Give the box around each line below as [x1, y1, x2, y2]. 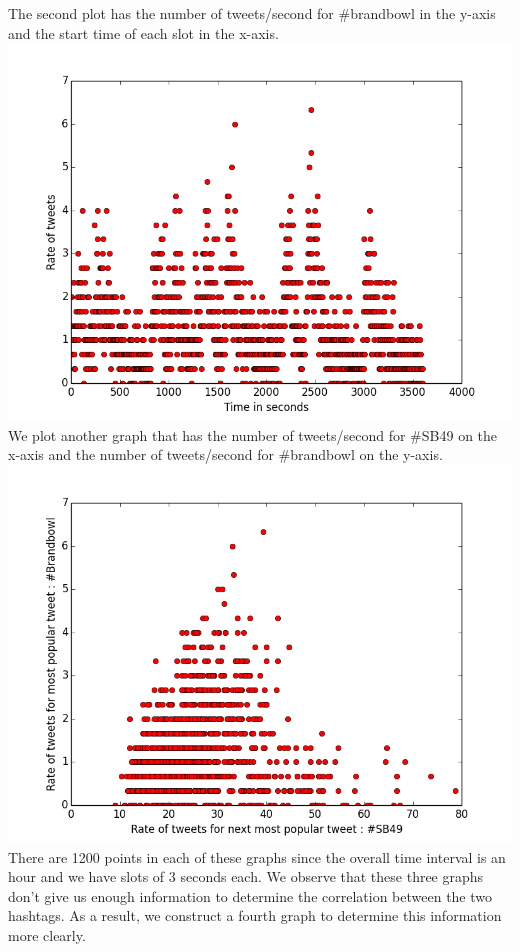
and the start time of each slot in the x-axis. [8, 22, 279, 43]
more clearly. [8, 924, 86, 945]
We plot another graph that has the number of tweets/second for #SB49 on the [8, 424, 498, 445]
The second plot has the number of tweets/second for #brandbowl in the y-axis [8, 3, 496, 23]
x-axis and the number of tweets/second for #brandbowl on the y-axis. [8, 444, 443, 465]
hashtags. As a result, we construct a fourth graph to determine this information [8, 905, 502, 926]
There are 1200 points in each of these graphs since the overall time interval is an [8, 846, 506, 867]
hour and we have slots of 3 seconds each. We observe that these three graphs [8, 866, 484, 887]
